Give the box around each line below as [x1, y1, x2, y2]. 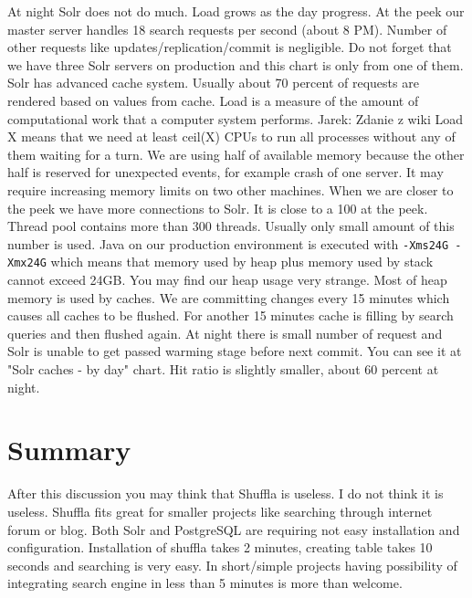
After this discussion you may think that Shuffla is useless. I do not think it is [7, 484, 444, 503]
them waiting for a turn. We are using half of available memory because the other [7, 144, 465, 163]
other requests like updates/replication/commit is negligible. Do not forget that [7, 37, 452, 57]
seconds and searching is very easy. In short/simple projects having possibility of [7, 555, 457, 574]
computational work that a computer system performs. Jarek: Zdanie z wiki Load [7, 109, 463, 128]
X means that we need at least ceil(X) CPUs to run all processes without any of [7, 127, 456, 146]
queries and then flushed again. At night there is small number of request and [7, 323, 443, 342]
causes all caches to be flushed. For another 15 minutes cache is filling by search [7, 306, 454, 325]
